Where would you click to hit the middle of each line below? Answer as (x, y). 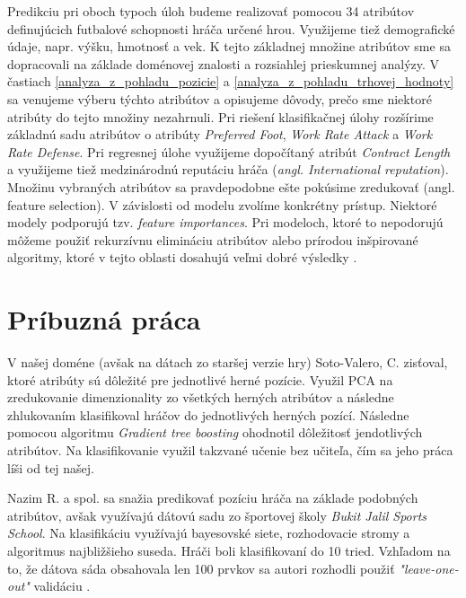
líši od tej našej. (51, 467)
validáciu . (62, 586)
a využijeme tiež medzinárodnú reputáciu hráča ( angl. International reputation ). (228, 169)
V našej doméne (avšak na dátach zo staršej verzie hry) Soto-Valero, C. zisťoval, (228, 362)
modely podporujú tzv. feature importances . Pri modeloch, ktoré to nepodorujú (225, 222)
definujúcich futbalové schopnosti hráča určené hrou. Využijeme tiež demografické (231, 28)
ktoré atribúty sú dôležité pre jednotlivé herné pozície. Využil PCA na (200, 379)
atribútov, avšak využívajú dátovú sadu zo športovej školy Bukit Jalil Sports (217, 515)
